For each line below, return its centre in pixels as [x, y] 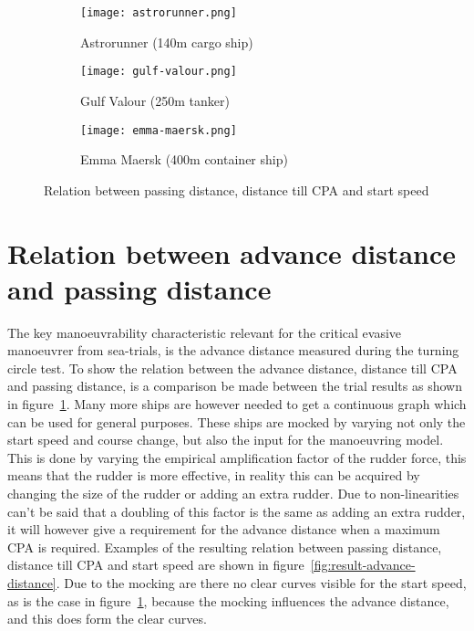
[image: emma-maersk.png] [159, 130]
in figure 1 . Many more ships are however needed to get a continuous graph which [237, 404]
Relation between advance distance [232, 252]
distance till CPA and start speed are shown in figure [156, 565]
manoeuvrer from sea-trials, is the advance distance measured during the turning [233, 350]
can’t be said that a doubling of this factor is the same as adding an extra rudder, [237, 511]
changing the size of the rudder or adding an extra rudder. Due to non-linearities [233, 493]
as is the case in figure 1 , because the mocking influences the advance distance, [228, 600]
